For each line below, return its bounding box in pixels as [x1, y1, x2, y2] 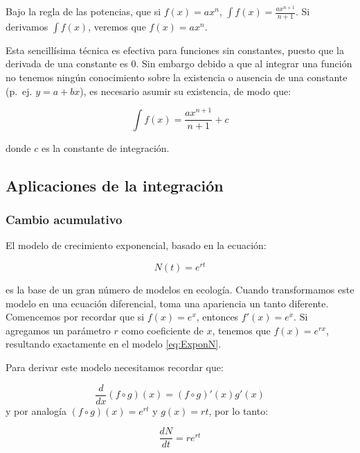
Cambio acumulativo [6, 211, 123, 228]
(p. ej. [6, 83, 33, 98]
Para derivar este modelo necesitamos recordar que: [6, 359, 224, 374]
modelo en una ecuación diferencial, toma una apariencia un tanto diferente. [6, 296, 329, 310]
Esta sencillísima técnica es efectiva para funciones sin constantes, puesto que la [6, 42, 344, 57]
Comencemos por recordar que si [6, 309, 145, 324]
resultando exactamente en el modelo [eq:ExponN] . [6, 336, 222, 351]
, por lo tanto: [208, 403, 269, 418]
